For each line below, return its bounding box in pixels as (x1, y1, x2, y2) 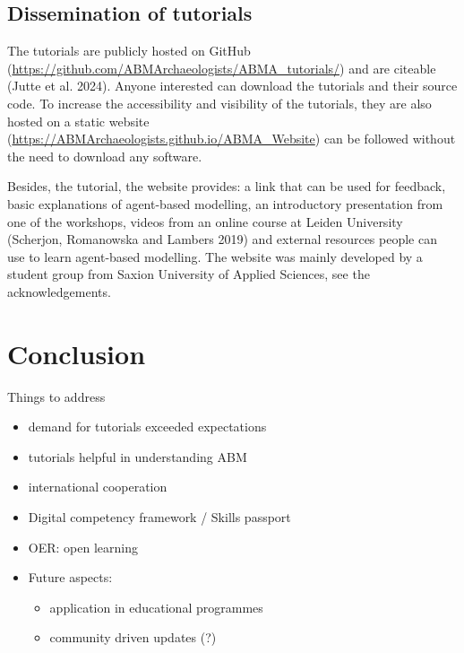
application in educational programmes (49, 597, 263, 616)
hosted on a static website (7, 111, 150, 130)
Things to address (7, 387, 106, 405)
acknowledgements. (7, 282, 111, 300)
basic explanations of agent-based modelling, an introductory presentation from (7, 194, 443, 213)
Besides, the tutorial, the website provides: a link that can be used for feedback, (7, 177, 446, 196)
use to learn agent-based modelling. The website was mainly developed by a (7, 247, 423, 266)
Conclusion (7, 335, 146, 371)
